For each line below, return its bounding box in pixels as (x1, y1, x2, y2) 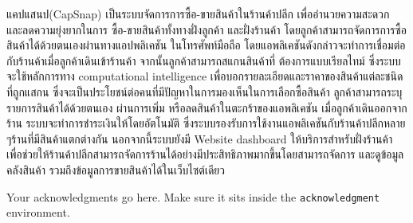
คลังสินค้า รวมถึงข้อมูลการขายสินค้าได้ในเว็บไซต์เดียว (6, 161, 225, 178)
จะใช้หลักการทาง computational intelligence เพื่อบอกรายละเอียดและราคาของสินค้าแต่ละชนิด (6, 68, 403, 84)
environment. (6, 204, 70, 221)
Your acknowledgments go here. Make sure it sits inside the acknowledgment (6, 188, 380, 205)
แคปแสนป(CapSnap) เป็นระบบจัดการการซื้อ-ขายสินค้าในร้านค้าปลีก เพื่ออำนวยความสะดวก (6, 6, 390, 22)
